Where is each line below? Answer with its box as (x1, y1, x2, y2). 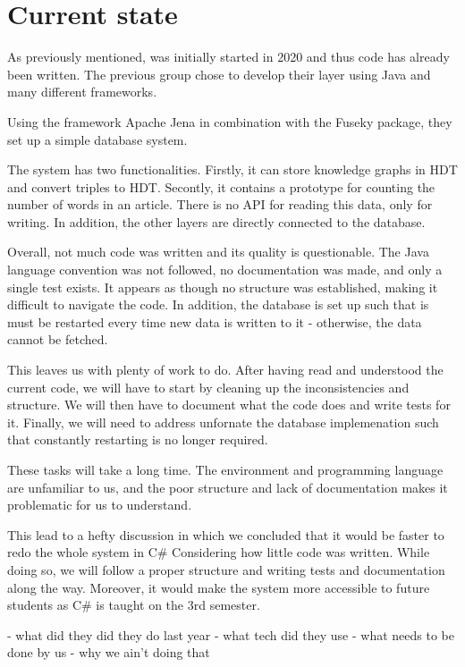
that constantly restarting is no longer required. (7, 430, 268, 449)
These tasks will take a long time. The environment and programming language (7, 460, 444, 478)
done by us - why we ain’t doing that (7, 643, 210, 662)
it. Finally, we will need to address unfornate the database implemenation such (7, 412, 439, 431)
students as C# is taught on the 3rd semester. (7, 595, 260, 614)
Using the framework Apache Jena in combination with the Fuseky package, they (7, 112, 452, 131)
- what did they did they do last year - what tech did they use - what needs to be (7, 625, 454, 644)
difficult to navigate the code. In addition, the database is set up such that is (7, 295, 429, 314)
